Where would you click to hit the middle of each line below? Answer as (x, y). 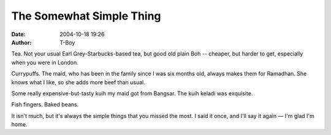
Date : (18, 34)
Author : (21, 42)
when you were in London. (45, 62)
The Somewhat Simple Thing (86, 16)
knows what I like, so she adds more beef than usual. (78, 82)
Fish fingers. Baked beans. (45, 104)
